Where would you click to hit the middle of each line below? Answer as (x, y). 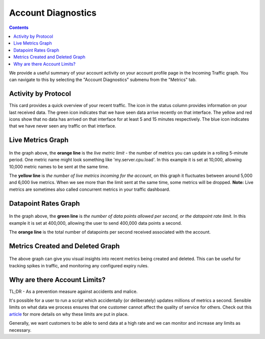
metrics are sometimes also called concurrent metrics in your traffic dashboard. (90, 189)
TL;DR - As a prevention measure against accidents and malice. (73, 291)
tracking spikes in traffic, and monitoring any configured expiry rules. (79, 265)
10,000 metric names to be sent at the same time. (59, 166)
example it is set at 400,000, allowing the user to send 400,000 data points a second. (95, 223)
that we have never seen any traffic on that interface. (63, 126)
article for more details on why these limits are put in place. (69, 314)
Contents (19, 27)
